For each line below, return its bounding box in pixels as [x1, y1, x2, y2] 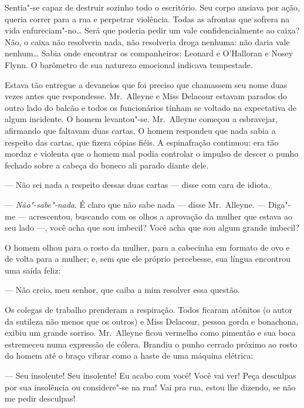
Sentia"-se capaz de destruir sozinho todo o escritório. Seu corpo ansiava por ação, [5, 1, 300, 13]
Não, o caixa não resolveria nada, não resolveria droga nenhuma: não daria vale [5, 35, 290, 48]
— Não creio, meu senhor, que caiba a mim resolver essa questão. [5, 284, 240, 296]
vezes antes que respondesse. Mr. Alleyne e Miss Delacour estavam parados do [5, 90, 287, 102]
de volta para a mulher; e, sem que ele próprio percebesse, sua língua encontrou [5, 252, 291, 265]
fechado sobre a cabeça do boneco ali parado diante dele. [5, 159, 209, 171]
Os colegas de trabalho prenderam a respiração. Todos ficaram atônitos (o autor [5, 304, 292, 316]
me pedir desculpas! [5, 392, 76, 404]
